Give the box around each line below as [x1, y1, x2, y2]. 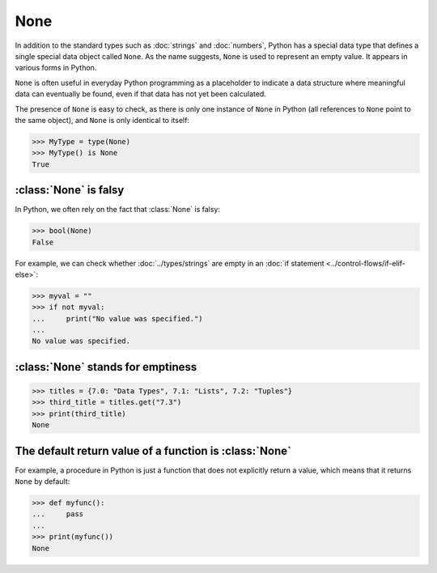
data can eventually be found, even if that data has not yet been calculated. [15, 89, 266, 99]
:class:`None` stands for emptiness [15, 360, 197, 374]
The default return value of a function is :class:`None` [15, 444, 291, 457]
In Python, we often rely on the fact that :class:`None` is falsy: [15, 205, 220, 214]
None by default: [15, 477, 70, 486]
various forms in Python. [15, 63, 97, 73]
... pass [32, 510, 84, 519]
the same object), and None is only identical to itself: [15, 115, 190, 125]
